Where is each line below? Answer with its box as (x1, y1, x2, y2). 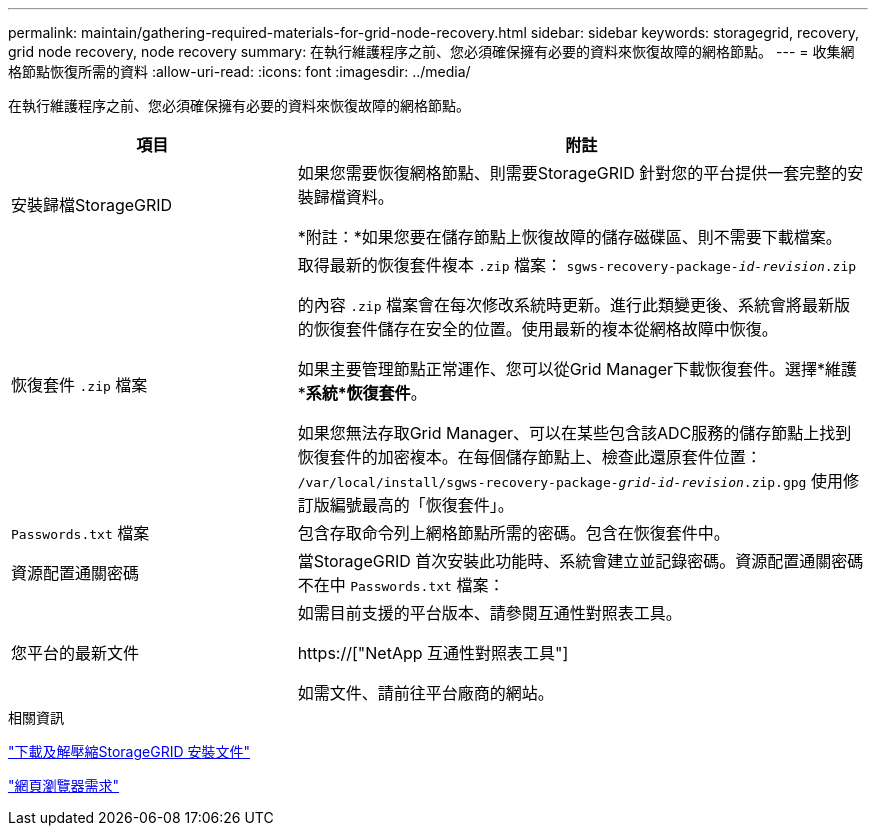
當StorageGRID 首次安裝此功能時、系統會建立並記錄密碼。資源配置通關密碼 (297, 551, 864, 571)
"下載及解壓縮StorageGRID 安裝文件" (8, 743, 250, 760)
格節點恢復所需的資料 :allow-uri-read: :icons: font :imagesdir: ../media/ (8, 63, 471, 80)
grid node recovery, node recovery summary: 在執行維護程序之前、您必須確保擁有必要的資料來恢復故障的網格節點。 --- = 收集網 (8, 43, 855, 60)
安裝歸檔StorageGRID (11, 195, 173, 215)
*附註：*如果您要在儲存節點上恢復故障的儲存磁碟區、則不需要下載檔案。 (297, 227, 842, 247)
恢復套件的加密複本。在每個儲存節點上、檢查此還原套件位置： (297, 447, 762, 467)
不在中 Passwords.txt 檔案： (297, 575, 505, 595)
